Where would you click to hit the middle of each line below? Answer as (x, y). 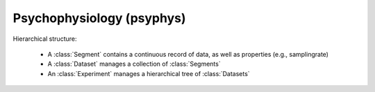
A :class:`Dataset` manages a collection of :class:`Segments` (134, 64)
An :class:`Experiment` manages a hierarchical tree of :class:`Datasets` (149, 73)
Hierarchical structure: (45, 39)
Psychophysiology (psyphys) (100, 18)
